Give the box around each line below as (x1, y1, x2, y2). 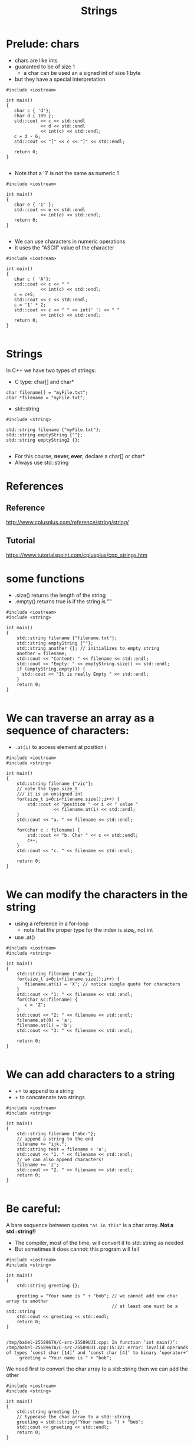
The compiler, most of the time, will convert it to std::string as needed (14, 1240, 184, 1247)
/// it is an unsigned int (17, 791, 83, 797)
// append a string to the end (17, 1136, 94, 1142)
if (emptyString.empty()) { (17, 666, 86, 672)
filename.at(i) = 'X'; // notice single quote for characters (24, 981, 181, 987)
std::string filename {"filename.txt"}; (17, 635, 117, 641)
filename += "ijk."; (17, 1141, 67, 1148)
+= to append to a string (14, 1087, 74, 1095)
